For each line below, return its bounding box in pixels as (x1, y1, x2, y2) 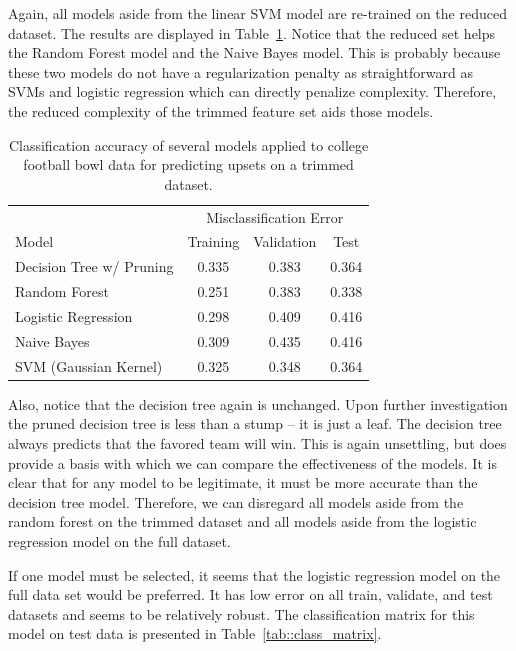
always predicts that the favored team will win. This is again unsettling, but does (8, 432, 507, 453)
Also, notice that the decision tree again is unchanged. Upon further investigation (8, 393, 508, 414)
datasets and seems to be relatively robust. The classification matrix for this (8, 603, 475, 624)
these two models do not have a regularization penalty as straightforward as (8, 61, 473, 82)
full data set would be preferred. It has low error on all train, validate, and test (8, 584, 493, 605)
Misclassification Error (206, 206, 344, 227)
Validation (253, 231, 317, 252)
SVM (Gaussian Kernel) (15, 355, 163, 376)
